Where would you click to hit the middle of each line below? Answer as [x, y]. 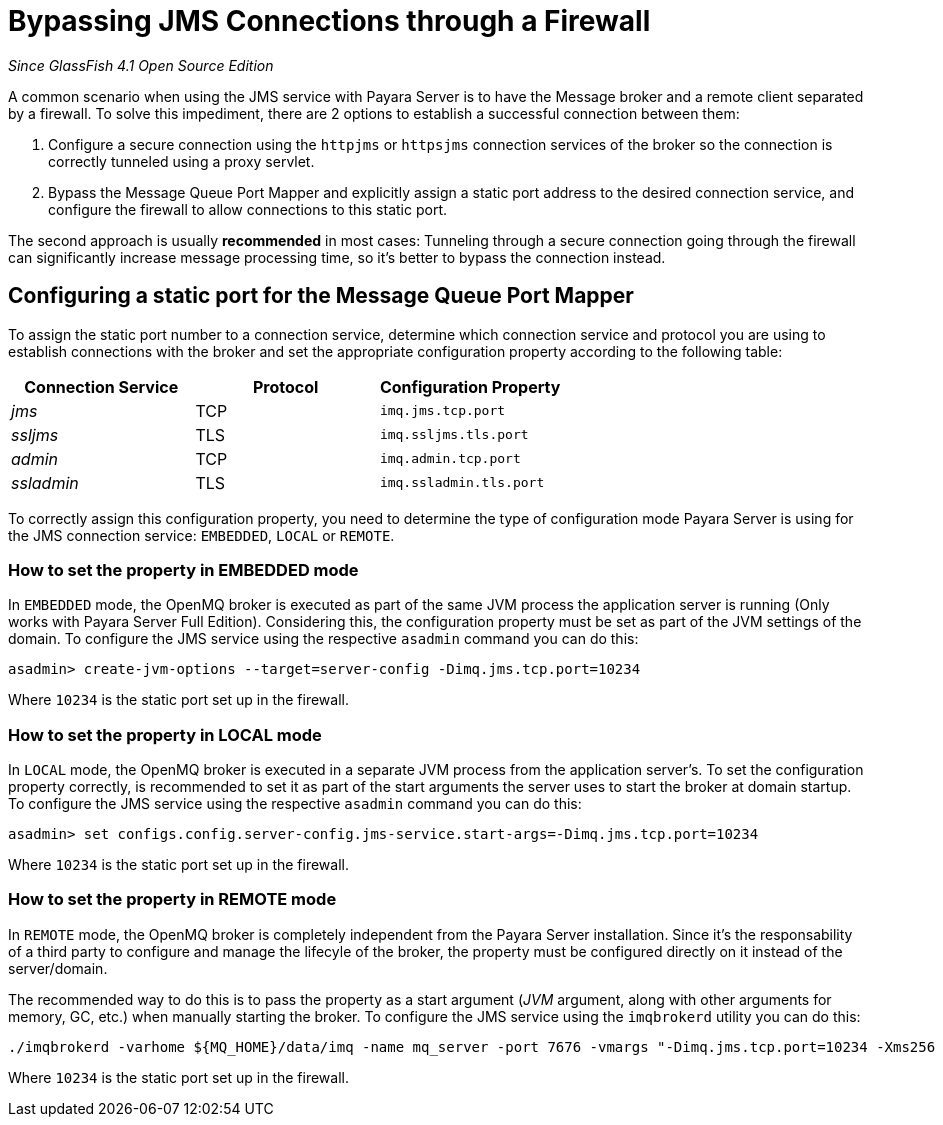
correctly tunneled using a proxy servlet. [181, 161]
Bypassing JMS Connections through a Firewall [329, 21]
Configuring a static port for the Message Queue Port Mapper [321, 296]
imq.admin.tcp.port [450, 459]
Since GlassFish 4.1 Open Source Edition [141, 65]
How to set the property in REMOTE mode [172, 899]
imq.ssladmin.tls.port [462, 483]
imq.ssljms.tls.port [454, 435]
